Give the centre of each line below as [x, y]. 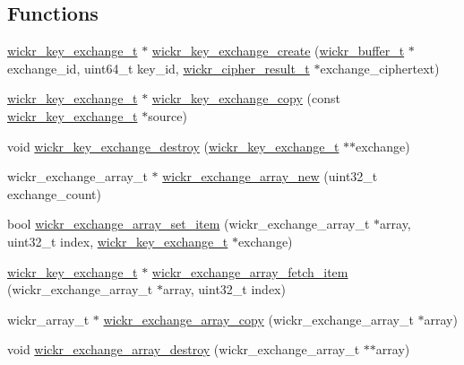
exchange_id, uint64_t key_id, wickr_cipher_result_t [159, 68]
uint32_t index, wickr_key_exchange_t [118, 241]
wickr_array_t [48, 319]
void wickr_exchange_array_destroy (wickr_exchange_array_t [184, 349]
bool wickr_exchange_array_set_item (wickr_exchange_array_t [189, 224]
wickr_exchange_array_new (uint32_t [270, 176]
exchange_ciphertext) [380, 68]
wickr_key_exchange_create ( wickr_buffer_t [278, 51]
